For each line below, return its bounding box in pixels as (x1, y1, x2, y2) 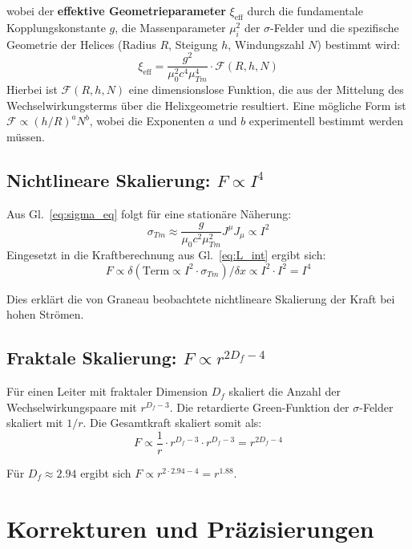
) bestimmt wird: (317, 35, 401, 52)
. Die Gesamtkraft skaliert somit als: (83, 414, 262, 431)
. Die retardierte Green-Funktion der (169, 398, 349, 415)
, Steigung (168, 35, 218, 52)
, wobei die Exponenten (89, 112, 205, 129)
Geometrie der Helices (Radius (6, 35, 156, 52)
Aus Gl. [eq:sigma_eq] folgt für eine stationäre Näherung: (6, 205, 292, 222)
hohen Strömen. (6, 306, 84, 323)
